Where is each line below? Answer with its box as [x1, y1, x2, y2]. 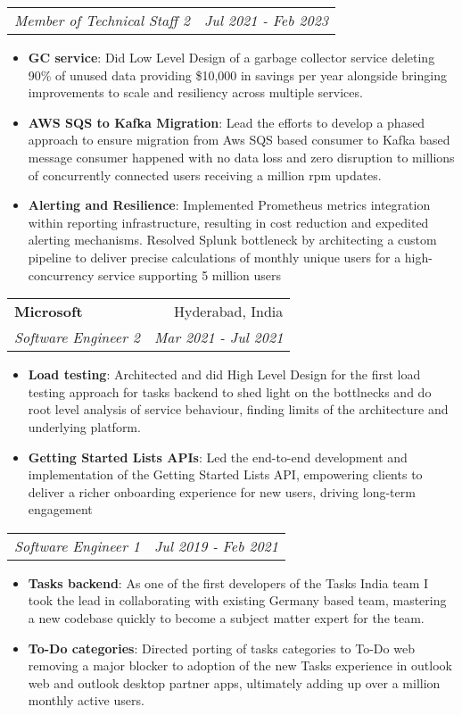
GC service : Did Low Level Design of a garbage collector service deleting [28, 48, 435, 66]
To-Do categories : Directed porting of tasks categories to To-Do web [28, 638, 415, 657]
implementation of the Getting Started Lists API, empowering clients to [28, 465, 423, 484]
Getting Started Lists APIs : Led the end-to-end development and [28, 447, 408, 466]
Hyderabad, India [174, 301, 284, 322]
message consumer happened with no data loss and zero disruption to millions [28, 147, 455, 166]
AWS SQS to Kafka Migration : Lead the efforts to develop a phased [28, 112, 425, 131]
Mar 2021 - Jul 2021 [153, 327, 284, 348]
